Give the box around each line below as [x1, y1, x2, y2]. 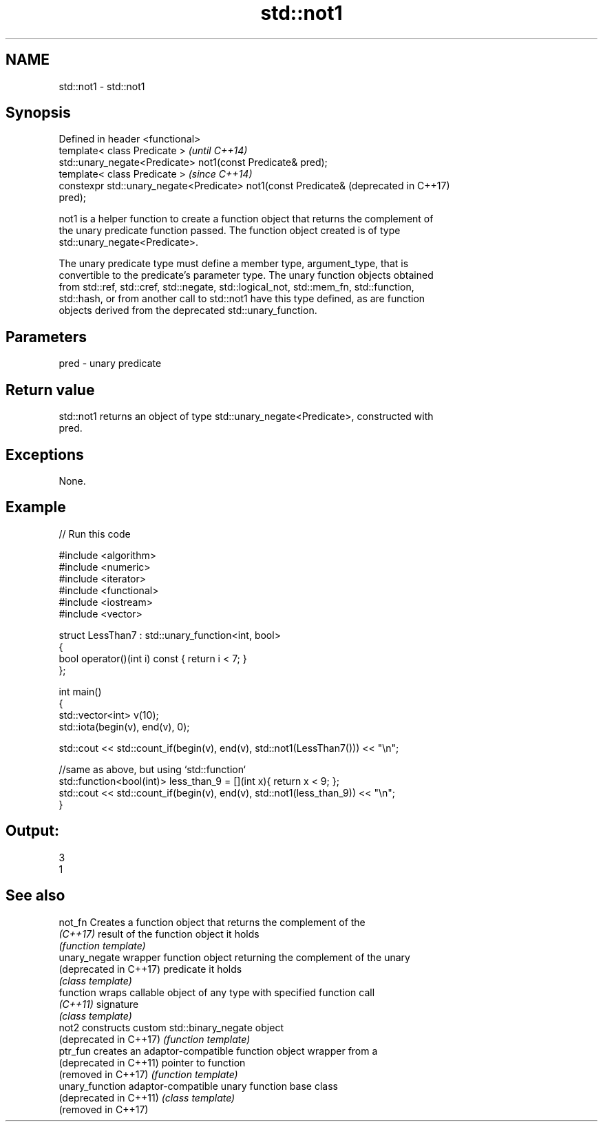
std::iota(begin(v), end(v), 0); [59, 720, 190, 733]
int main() [59, 685, 102, 697]
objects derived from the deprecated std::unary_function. [59, 304, 317, 317]
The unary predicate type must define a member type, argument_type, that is [59, 257, 409, 270]
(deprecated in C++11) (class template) [59, 1091, 235, 1104]
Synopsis [6, 104, 71, 122]
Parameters [6, 328, 87, 346]
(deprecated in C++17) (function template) [59, 1033, 251, 1045]
